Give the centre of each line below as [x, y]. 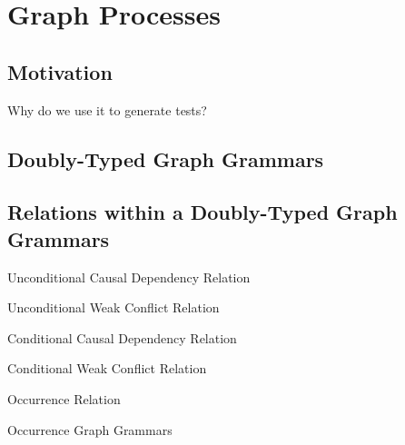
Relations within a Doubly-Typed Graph [202, 212]
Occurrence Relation [64, 398]
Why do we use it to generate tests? [107, 109]
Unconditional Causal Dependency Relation [129, 277]
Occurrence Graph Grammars [90, 429]
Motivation [60, 71]
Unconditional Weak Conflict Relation [114, 307]
